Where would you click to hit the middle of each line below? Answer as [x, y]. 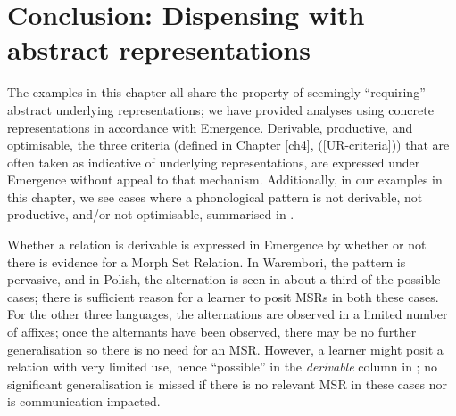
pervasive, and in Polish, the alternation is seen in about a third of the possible [224, 279]
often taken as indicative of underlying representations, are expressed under [214, 162]
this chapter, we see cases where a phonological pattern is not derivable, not [215, 196]
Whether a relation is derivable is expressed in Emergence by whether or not [217, 245]
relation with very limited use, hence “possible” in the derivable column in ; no [222, 367]
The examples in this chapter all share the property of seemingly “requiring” [216, 92]
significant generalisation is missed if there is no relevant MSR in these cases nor [227, 383]
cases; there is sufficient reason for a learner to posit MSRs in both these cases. [223, 296]
